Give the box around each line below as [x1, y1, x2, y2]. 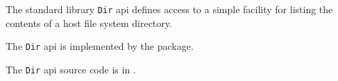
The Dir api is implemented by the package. [6, 39, 194, 53]
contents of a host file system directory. [6, 15, 172, 30]
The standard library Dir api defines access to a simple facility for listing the [6, 2, 333, 16]
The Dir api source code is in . [6, 62, 136, 76]
